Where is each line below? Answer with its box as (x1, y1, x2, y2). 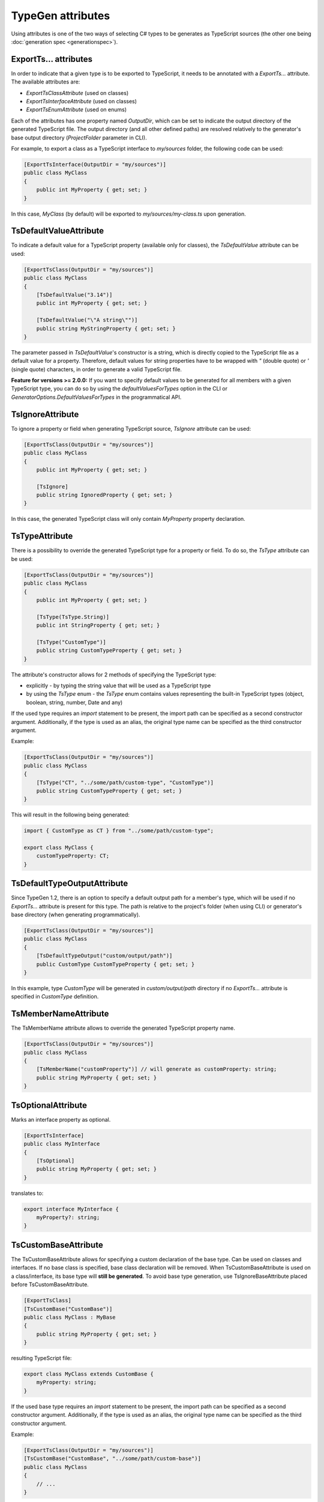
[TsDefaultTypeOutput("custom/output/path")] (36, 952, 173, 959)
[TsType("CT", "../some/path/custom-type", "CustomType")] (36, 779, 214, 786)
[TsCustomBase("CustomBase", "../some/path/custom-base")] (23, 1455, 201, 1462)
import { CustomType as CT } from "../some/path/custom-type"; (23, 827, 214, 835)
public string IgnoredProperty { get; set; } (36, 491, 173, 499)
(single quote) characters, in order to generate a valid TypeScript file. (11, 365, 182, 372)
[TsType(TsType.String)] (36, 613, 110, 620)
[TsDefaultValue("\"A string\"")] (36, 317, 138, 324)
